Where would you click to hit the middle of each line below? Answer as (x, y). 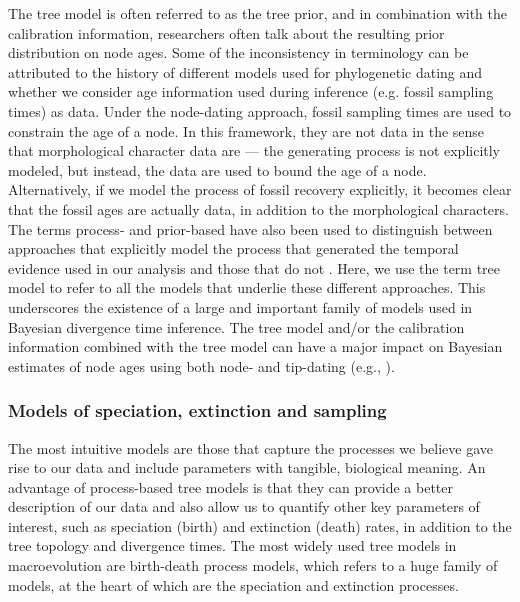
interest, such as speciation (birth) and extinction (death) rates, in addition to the (260, 525)
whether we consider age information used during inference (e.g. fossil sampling (251, 91)
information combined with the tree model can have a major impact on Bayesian (255, 346)
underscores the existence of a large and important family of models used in (240, 306)
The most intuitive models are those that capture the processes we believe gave (251, 447)
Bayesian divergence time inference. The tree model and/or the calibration (236, 326)
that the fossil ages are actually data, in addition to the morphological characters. (258, 208)
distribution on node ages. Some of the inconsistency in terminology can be (238, 52)
